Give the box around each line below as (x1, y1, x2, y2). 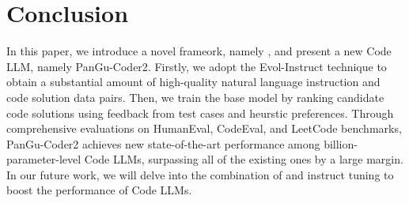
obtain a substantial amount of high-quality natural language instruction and (6, 73, 381, 90)
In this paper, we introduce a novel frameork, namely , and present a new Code (6, 43, 392, 59)
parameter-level (6, 151, 81, 167)
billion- (324, 135, 358, 152)
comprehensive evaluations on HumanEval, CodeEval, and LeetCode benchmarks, (6, 120, 402, 137)
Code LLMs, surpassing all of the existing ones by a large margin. (84, 151, 403, 167)
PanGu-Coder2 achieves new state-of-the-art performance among (6, 135, 320, 152)
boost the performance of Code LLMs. (6, 182, 192, 198)
